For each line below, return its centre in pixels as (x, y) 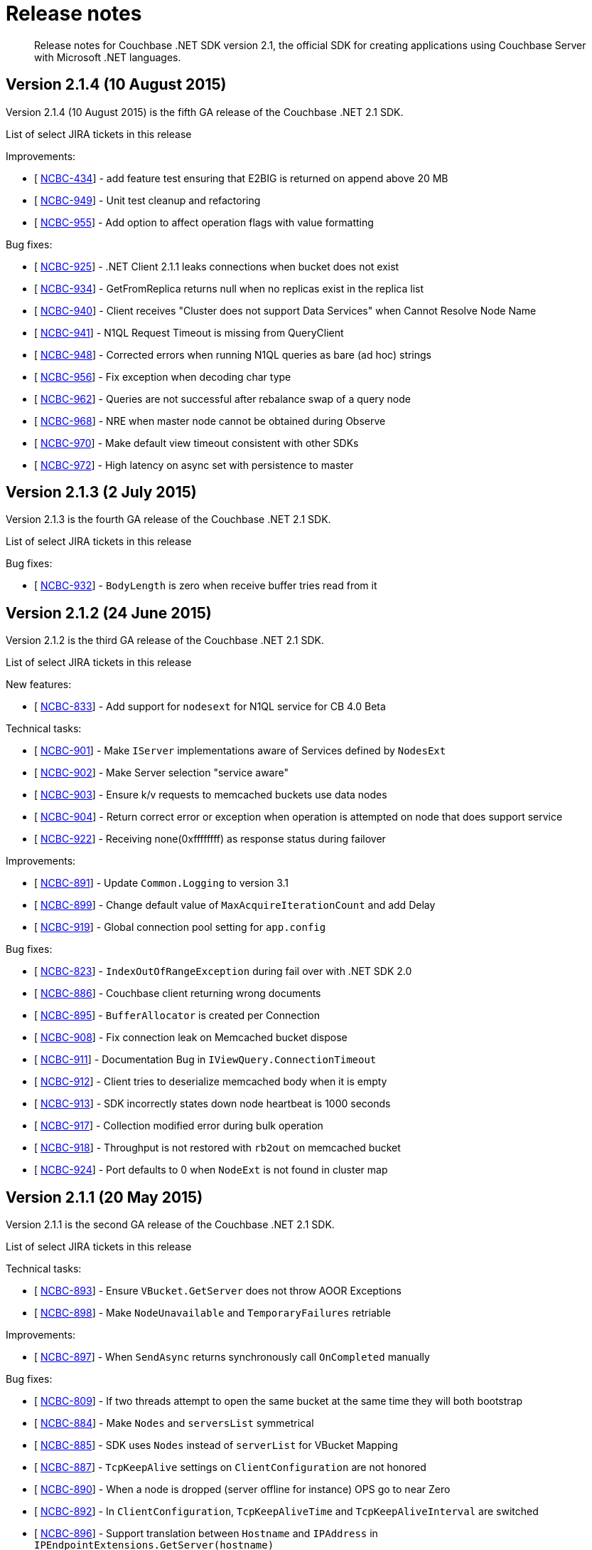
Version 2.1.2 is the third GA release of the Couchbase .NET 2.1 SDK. (165, 640)
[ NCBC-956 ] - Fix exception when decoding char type (163, 376)
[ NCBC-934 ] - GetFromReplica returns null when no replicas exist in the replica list (229, 288)
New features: (39, 685)
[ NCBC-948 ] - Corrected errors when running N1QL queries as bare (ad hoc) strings (233, 354)
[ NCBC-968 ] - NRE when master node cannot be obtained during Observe (210, 421)
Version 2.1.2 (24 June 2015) (109, 613)
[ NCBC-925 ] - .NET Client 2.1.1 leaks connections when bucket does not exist (217, 266)
